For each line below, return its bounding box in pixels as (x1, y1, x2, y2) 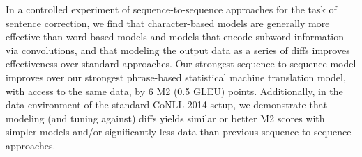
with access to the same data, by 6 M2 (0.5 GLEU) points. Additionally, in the (6, 83, 343, 98)
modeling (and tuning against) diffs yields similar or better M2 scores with (6, 110, 325, 125)
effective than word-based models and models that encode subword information (6, 29, 344, 44)
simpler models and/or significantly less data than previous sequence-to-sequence (6, 124, 352, 139)
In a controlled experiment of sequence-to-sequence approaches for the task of (6, 2, 337, 16)
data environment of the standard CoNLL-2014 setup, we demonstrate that (6, 97, 328, 112)
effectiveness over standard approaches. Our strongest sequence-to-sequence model (6, 56, 356, 71)
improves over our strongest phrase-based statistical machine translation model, (6, 69, 346, 84)
